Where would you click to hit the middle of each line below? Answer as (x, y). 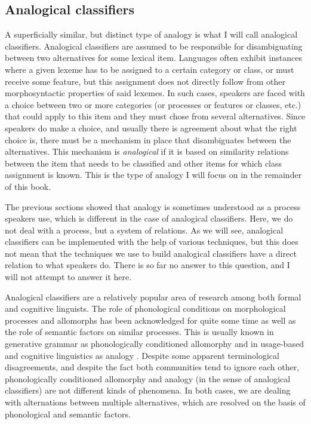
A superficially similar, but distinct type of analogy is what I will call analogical (151, 34)
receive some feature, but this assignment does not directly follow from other (145, 81)
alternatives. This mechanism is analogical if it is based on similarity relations (147, 151)
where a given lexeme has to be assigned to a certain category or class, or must (150, 69)
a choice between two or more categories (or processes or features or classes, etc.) (153, 104)
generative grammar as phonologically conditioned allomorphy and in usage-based (154, 344)
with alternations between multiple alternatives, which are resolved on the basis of (155, 402)
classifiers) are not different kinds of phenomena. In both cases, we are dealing (148, 390)
